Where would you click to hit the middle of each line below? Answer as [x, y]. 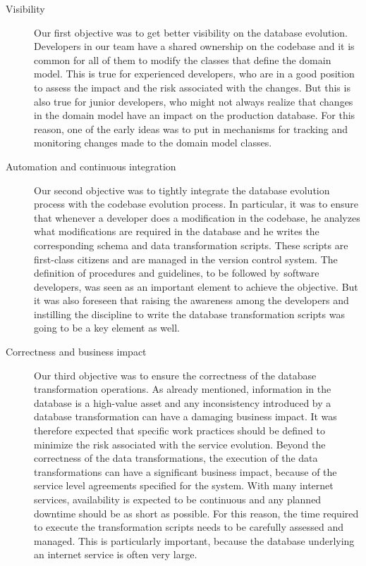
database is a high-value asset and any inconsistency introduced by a [183, 402]
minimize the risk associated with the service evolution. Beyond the [180, 444]
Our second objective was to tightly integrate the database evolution [182, 190]
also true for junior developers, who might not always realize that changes [194, 101]
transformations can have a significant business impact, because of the [185, 471]
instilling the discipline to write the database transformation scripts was [189, 314]
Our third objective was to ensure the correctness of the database [175, 375]
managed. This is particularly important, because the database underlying [194, 540]
